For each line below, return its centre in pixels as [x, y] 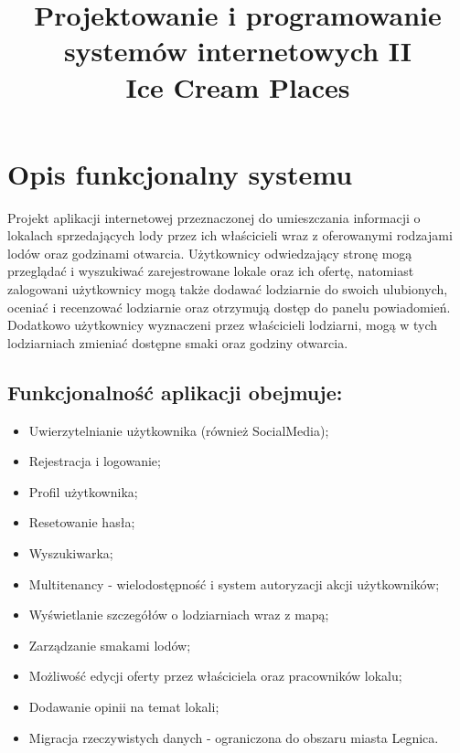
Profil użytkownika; [83, 491]
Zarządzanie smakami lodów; [110, 645]
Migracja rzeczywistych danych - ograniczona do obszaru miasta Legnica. [234, 737]
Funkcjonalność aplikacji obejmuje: [175, 392]
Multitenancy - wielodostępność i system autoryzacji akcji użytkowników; [234, 583]
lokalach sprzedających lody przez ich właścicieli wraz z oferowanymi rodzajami [230, 235]
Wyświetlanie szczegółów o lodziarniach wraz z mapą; [179, 615]
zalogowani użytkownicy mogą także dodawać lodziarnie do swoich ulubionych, [228, 289]
